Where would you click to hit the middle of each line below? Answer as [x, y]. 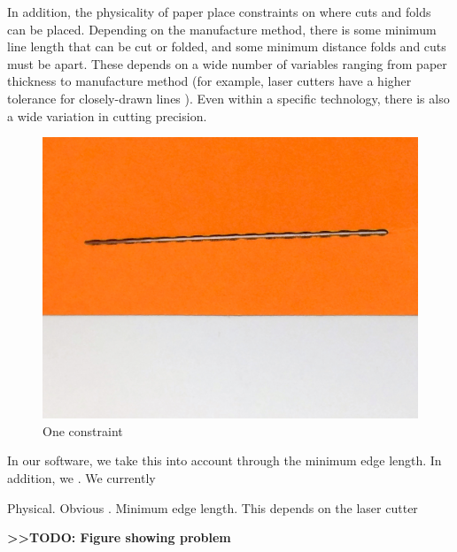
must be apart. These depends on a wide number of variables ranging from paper [227, 63]
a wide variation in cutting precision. [107, 115]
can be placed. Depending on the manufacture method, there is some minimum [222, 29]
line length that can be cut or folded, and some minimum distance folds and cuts [227, 46]
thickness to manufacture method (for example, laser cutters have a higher [209, 81]
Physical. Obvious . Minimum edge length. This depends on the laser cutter [213, 507]
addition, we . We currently [81, 477]
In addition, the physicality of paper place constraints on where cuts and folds [219, 11]
